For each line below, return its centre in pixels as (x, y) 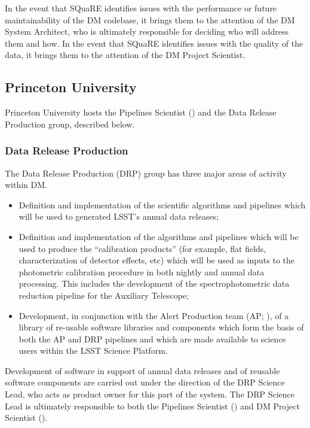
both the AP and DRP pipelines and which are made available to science (152, 339)
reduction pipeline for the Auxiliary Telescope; (104, 295)
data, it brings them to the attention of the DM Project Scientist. (125, 55)
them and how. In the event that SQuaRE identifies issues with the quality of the (154, 43)
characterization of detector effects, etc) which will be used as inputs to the (156, 260)
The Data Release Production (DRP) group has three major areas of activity (146, 173)
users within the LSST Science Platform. (93, 350)
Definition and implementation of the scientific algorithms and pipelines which (162, 204)
